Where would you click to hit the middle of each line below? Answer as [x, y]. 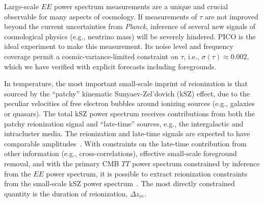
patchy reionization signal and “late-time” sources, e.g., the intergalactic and [124, 123]
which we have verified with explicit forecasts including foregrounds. [110, 66]
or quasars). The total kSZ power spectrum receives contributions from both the [129, 113]
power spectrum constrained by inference [196, 163]
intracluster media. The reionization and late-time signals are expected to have [127, 133]
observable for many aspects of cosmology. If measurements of [101, 16]
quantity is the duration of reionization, [66, 193]
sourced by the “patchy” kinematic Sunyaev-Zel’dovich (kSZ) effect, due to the [127, 93]
